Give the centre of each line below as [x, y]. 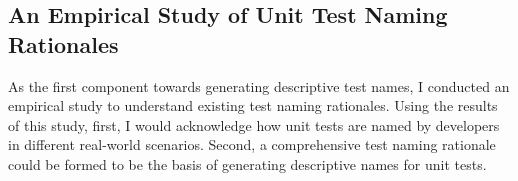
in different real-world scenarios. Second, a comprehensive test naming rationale [252, 144]
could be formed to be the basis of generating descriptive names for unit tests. [247, 163]
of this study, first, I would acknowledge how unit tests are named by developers [254, 124]
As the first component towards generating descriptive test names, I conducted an [259, 85]
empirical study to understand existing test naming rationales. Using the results [253, 105]
